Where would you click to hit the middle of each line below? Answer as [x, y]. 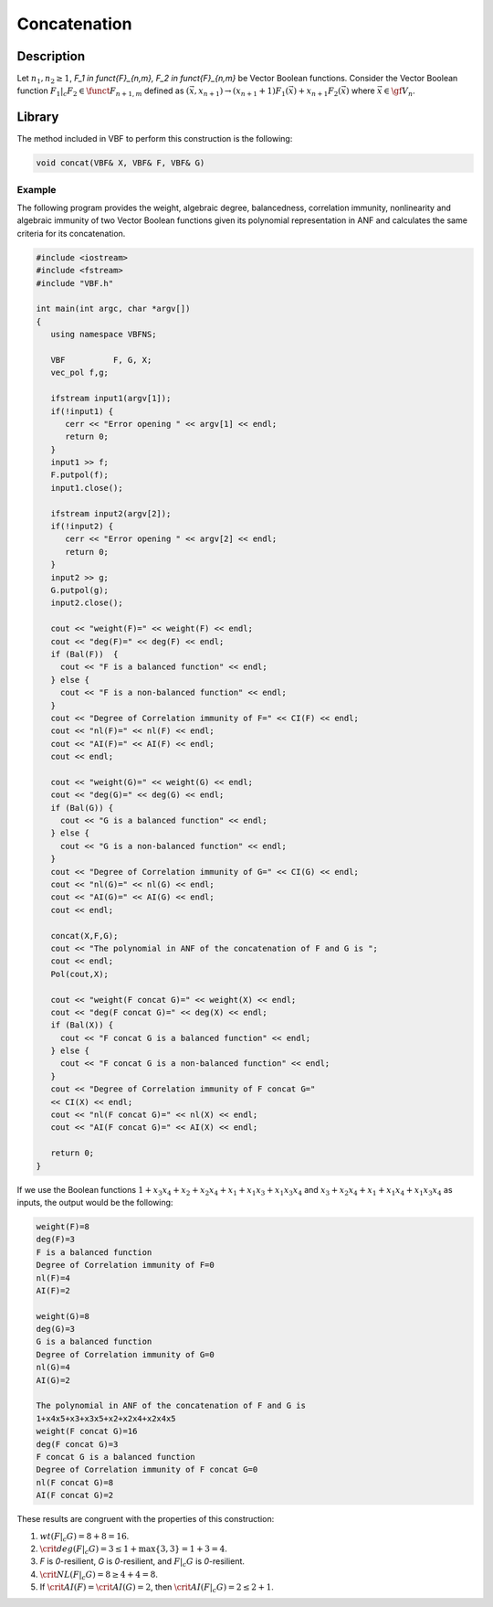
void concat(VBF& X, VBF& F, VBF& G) [121, 163]
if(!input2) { [82, 527]
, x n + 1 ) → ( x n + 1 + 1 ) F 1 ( [241, 92]
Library [38, 117]
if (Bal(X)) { [82, 1025]
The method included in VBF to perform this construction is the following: [155, 139]
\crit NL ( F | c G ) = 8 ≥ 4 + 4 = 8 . [99, 1575]
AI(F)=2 [53, 1290]
